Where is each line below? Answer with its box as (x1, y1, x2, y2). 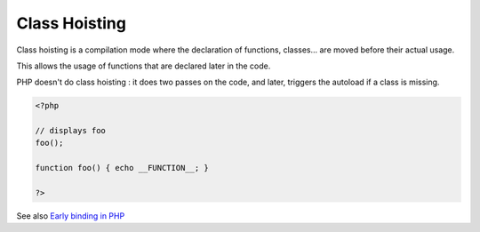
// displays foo (35, 125, 107, 136)
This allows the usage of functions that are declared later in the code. (16, 60, 271, 71)
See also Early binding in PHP (16, 211, 125, 221)
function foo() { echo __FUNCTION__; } (35, 163, 209, 173)
